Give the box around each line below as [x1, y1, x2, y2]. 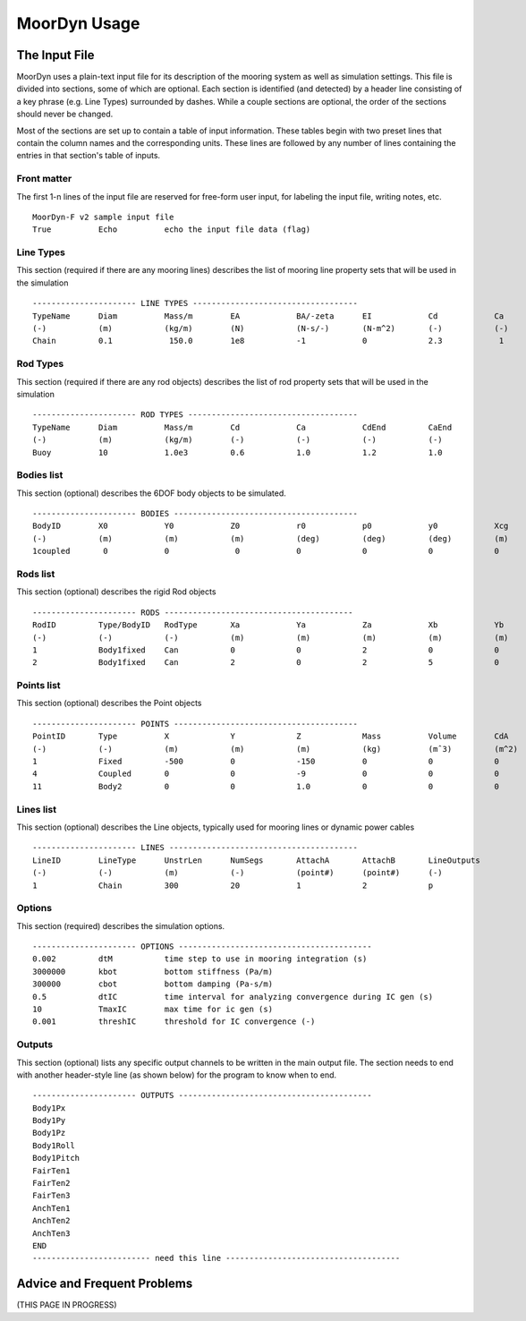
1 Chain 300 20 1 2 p [32, 880, 434, 891]
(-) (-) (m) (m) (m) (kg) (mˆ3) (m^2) [32, 744, 519, 754]
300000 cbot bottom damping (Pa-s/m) [32, 979, 273, 989]
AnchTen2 [32, 1215, 71, 1226]
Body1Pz [32, 1128, 66, 1138]
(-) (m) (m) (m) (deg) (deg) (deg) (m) [32, 533, 509, 543]
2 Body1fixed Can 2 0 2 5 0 [32, 658, 500, 668]
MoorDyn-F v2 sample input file [32, 211, 174, 222]
